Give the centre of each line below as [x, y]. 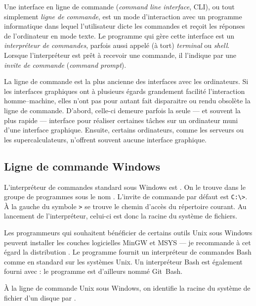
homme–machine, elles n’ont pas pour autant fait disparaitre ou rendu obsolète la [127, 101]
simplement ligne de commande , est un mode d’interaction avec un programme [123, 16]
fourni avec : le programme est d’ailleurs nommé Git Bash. [93, 271]
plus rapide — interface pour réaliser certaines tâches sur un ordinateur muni [121, 120]
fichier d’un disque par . [40, 297]
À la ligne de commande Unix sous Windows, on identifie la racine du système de [127, 287]
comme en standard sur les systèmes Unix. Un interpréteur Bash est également [123, 261]
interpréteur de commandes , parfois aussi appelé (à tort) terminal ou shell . [117, 45]
